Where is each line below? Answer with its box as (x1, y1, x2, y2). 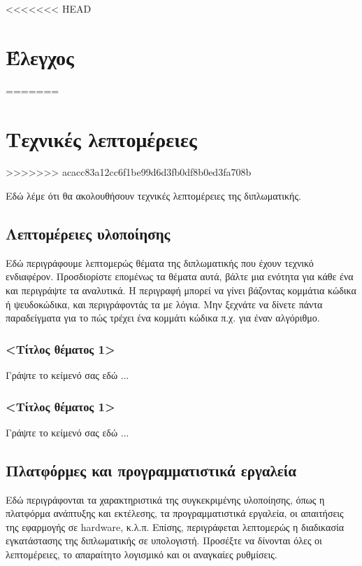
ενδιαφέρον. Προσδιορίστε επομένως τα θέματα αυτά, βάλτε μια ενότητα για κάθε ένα (6, 269, 354, 284)
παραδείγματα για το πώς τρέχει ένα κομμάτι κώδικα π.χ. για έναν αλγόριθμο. (6, 310, 320, 325)
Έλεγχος (6, 42, 74, 71)
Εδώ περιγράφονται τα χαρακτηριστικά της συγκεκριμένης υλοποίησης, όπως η (6, 492, 325, 506)
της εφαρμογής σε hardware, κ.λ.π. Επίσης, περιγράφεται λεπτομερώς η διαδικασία (6, 519, 345, 534)
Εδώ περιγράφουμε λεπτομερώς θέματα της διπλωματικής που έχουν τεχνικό (6, 255, 314, 270)
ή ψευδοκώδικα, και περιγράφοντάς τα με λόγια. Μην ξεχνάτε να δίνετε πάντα (6, 296, 323, 311)
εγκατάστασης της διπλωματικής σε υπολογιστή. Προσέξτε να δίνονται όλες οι (6, 533, 322, 548)
